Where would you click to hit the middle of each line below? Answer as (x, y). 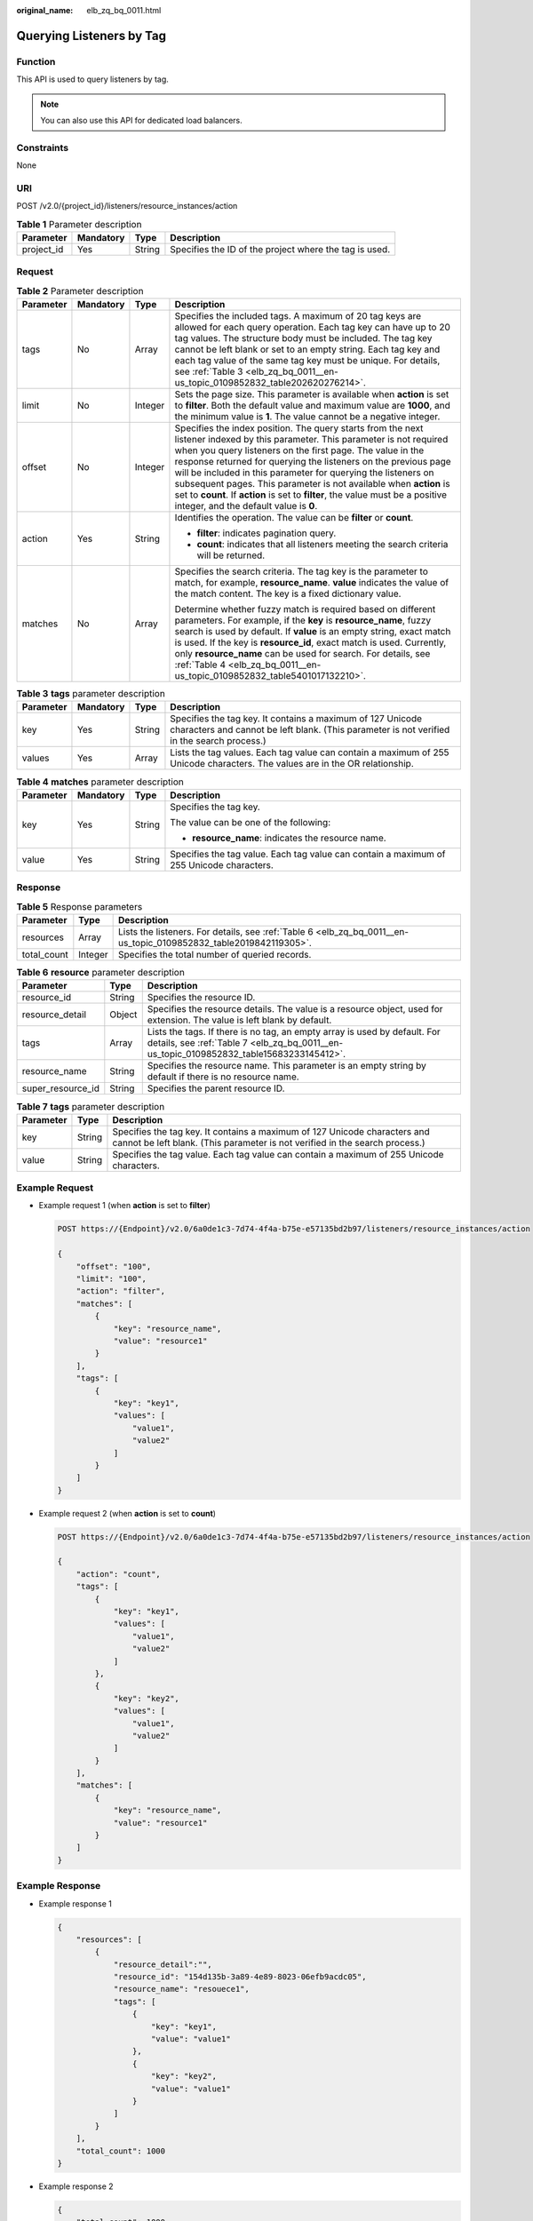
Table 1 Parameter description (79, 224)
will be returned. (231, 555)
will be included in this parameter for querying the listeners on (304, 473)
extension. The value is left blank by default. (239, 1020)
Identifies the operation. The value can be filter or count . (294, 518)
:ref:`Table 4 (200, 665)
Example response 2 (76, 2186)
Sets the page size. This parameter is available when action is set (312, 394)
